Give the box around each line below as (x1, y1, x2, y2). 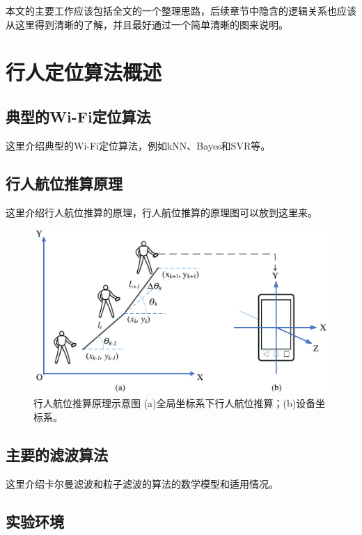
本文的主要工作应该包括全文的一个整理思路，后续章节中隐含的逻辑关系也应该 (6, 3, 356, 17)
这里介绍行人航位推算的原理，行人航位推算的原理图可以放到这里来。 (6, 205, 317, 219)
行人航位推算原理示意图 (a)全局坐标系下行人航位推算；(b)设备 (33, 396, 316, 410)
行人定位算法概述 (6, 58, 162, 86)
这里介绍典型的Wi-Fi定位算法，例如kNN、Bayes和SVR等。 (6, 138, 271, 152)
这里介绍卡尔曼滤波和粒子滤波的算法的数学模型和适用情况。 (6, 476, 278, 490)
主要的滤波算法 (6, 443, 108, 465)
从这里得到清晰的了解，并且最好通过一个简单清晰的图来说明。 (6, 17, 288, 31)
